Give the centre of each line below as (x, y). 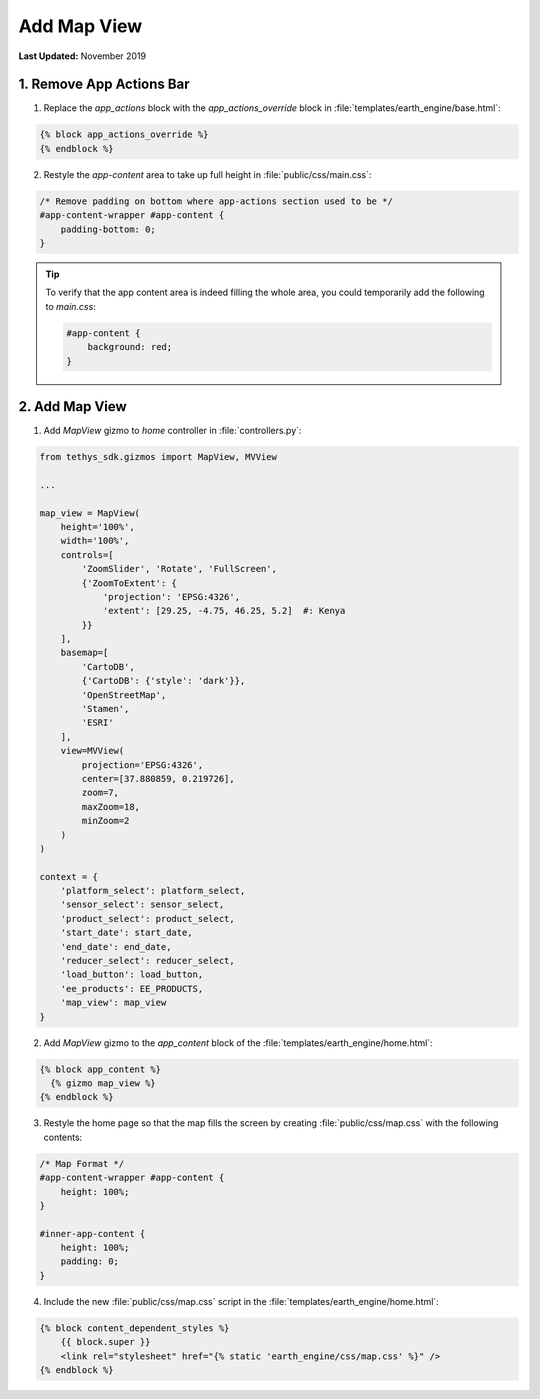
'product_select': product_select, (147, 918)
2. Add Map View (72, 406)
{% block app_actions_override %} (124, 134)
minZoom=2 (105, 821)
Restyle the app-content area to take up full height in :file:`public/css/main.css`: (207, 174)
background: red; (130, 347)
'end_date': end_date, (116, 946)
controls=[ (87, 554)
